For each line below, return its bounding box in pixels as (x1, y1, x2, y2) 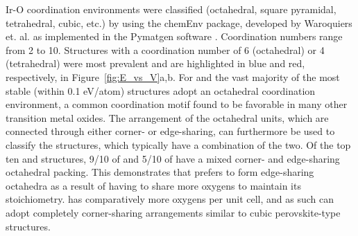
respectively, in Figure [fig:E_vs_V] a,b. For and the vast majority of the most (6, 69, 340, 84)
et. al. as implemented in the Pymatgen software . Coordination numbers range (6, 29, 343, 44)
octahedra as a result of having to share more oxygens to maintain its (6, 178, 301, 192)
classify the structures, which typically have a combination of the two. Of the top (6, 137, 351, 152)
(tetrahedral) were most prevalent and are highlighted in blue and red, (6, 56, 305, 71)
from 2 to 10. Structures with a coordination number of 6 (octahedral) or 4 (6, 42, 325, 57)
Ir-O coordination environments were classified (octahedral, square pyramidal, (6, 2, 336, 16)
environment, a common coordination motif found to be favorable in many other (6, 97, 348, 111)
